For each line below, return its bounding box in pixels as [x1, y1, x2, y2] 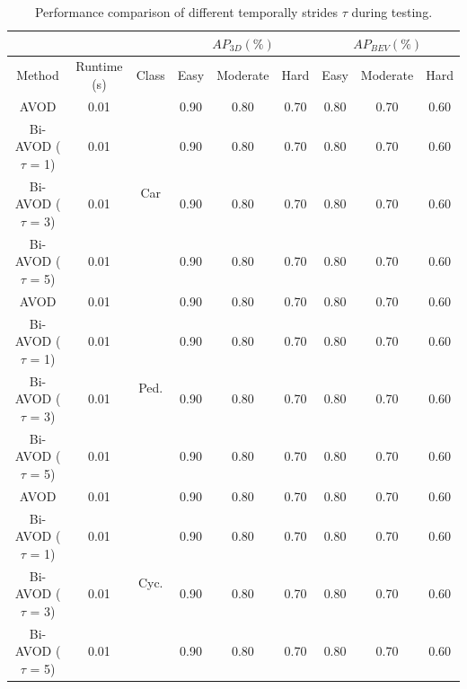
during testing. [351, 3, 433, 21]
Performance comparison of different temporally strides [34, 3, 339, 21]
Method [16, 66, 59, 84]
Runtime [75, 57, 123, 75]
